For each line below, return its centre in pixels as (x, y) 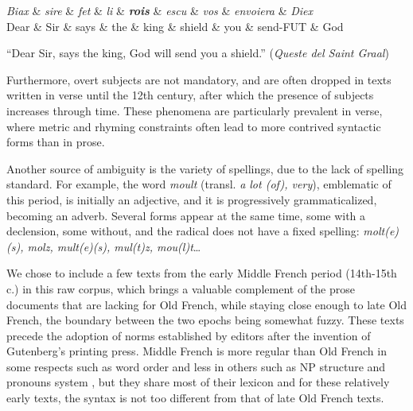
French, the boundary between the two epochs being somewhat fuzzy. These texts (205, 320)
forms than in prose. (56, 142)
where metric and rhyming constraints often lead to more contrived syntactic (194, 126)
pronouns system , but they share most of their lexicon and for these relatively (198, 382)
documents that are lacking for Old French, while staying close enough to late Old (206, 304)
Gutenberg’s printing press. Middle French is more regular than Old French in (197, 351)
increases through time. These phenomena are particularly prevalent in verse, (195, 110)
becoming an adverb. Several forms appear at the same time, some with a (186, 215)
